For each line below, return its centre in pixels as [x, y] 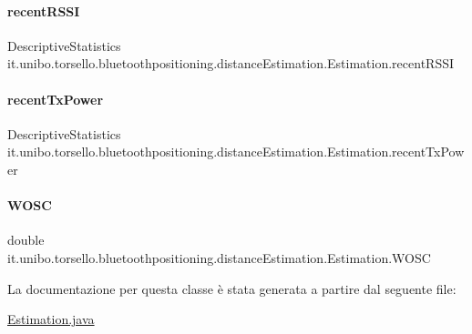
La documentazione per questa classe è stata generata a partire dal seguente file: [232, 288]
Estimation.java [51, 319]
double [26, 240]
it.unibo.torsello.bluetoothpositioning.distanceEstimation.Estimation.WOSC [219, 257]
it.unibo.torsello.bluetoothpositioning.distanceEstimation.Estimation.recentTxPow [236, 152]
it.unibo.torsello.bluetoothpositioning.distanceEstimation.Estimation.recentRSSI [231, 63]
